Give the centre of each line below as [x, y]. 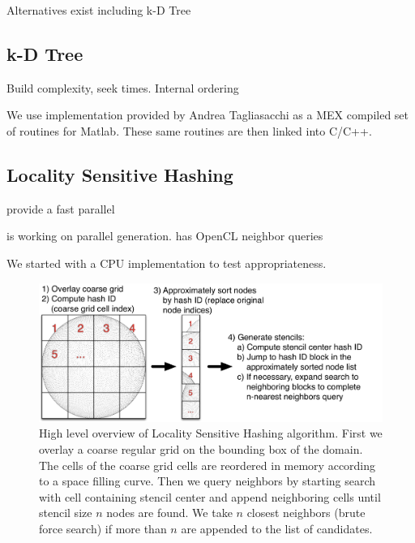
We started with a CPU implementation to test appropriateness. [167, 263]
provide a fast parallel [61, 208]
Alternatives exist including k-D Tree [99, 10]
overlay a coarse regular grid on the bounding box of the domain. [201, 448]
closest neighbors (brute [306, 513]
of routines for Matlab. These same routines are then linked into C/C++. [189, 130]
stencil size [66, 513]
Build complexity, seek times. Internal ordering [123, 87]
